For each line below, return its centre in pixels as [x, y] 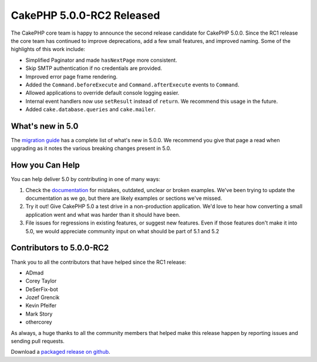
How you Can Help [45, 165]
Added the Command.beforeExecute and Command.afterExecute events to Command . [133, 85]
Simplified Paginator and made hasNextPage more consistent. [101, 60]
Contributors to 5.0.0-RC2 [60, 248]
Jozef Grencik [43, 297]
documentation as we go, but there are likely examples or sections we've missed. [124, 198]
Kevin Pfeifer [41, 306]
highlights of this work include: [48, 49]
